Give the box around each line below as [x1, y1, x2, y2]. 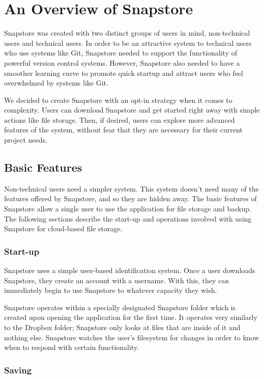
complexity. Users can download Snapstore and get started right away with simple [4, 104, 260, 115]
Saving [4, 363, 32, 376]
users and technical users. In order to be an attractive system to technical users [4, 37, 252, 48]
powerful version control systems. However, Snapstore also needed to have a [4, 57, 240, 68]
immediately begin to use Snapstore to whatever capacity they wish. [4, 285, 217, 295]
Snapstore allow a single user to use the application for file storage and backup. [4, 203, 251, 214]
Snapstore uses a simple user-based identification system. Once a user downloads [4, 265, 255, 276]
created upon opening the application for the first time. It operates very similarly [4, 312, 257, 322]
